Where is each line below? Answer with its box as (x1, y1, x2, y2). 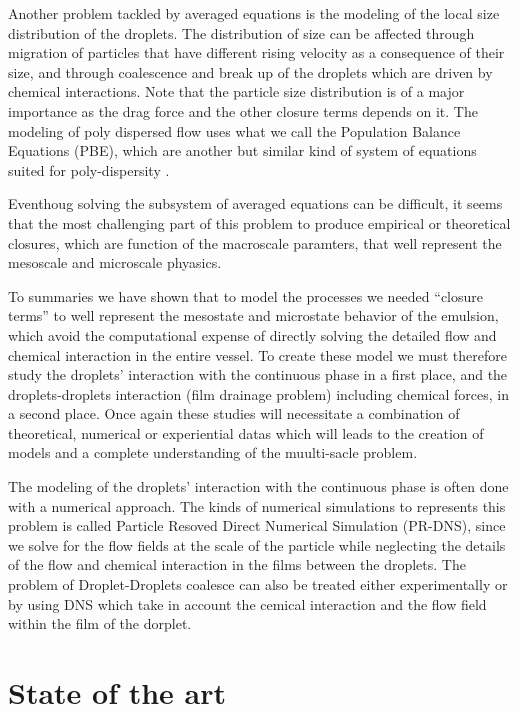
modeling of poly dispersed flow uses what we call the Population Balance (8, 120, 461, 141)
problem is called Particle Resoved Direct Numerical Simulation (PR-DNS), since (8, 515, 506, 536)
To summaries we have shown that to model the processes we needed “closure (8, 285, 483, 306)
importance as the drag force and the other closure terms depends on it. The (8, 100, 478, 121)
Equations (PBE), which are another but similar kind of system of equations (8, 140, 477, 161)
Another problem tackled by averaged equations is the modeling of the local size (8, 3, 500, 23)
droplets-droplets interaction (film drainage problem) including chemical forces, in (8, 383, 510, 404)
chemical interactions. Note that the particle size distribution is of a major (8, 81, 465, 102)
